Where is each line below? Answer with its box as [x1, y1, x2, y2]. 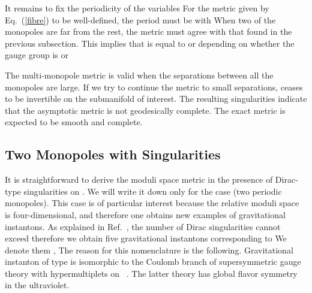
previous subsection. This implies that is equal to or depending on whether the [5, 37, 295, 49]
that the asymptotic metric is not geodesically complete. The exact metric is [5, 104, 286, 116]
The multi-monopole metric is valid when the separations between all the [5, 68, 274, 81]
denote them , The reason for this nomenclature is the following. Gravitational [5, 243, 293, 256]
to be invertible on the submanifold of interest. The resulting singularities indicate [5, 92, 307, 105]
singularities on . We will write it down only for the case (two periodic [23, 185, 282, 197]
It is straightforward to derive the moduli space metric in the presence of [5, 173, 273, 186]
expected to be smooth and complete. [5, 116, 143, 128]
